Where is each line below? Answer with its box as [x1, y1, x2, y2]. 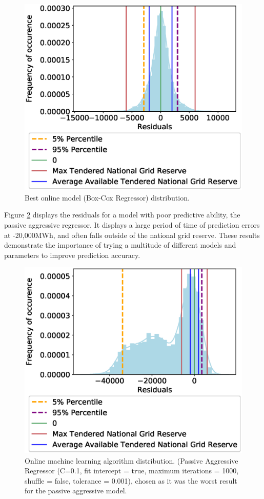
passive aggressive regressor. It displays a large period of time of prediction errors [4, 219, 260, 230]
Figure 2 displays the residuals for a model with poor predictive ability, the [4, 209, 240, 220]
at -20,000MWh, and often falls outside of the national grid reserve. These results [4, 229, 260, 240]
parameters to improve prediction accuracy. [4, 249, 140, 260]
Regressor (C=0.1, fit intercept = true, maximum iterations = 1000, [25, 465, 239, 476]
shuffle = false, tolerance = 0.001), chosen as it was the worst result [25, 475, 237, 486]
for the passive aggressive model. [25, 485, 127, 496]
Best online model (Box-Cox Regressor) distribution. [25, 192, 190, 203]
